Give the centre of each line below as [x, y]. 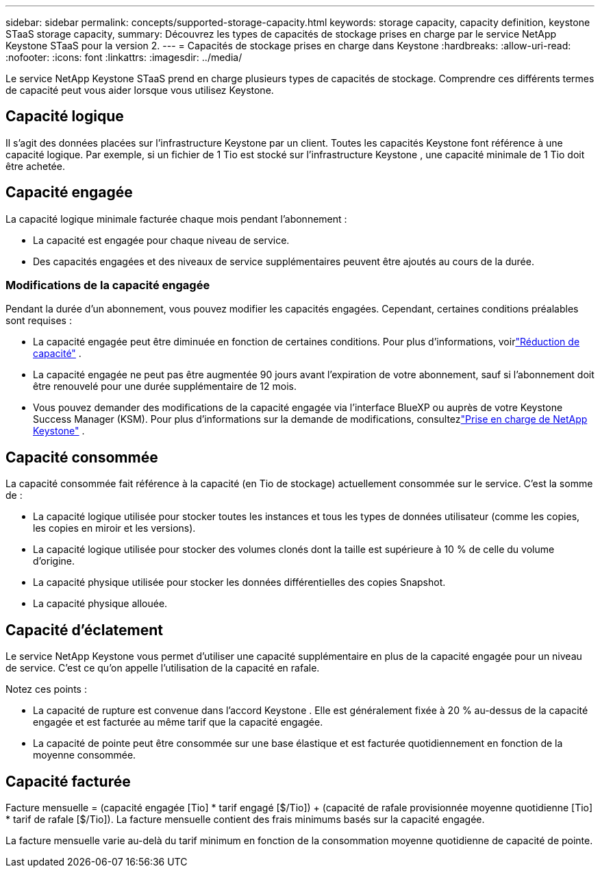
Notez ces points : [46, 689]
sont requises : [39, 321]
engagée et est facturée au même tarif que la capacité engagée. [178, 722]
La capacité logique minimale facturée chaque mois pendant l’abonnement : [176, 219]
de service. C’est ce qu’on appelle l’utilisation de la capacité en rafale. [163, 668]
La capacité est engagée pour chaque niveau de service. [161, 240]
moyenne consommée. [85, 755]
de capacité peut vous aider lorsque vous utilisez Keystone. [140, 90]
